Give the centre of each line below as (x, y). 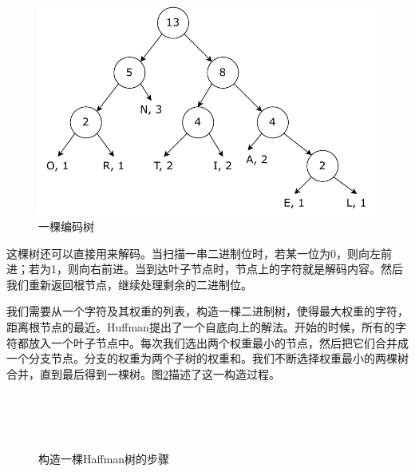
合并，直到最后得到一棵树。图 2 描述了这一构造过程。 (143, 373)
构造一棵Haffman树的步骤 (104, 459)
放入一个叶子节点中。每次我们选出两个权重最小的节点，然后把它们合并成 (218, 342)
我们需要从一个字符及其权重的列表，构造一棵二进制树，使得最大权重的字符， (207, 311)
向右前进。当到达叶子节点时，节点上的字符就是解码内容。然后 (241, 269)
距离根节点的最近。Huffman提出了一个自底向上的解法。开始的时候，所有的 (201, 326)
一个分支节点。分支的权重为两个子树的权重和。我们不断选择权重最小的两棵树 (207, 358)
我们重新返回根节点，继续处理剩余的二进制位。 (129, 284)
